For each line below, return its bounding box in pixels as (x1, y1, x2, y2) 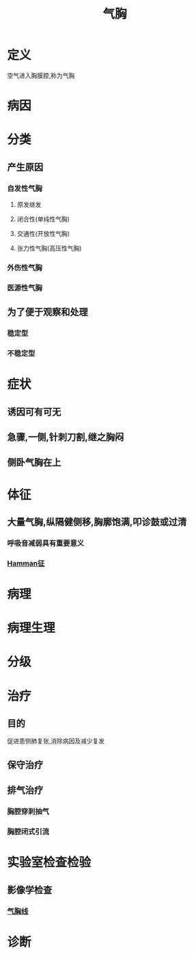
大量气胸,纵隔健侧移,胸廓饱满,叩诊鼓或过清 (7, 516, 187, 528)
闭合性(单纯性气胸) (16, 215, 70, 223)
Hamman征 (7, 558, 45, 568)
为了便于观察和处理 (7, 306, 88, 318)
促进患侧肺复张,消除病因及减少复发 (7, 737, 105, 745)
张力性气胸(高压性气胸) (16, 244, 82, 252)
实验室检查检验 (7, 855, 92, 871)
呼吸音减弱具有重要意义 (7, 538, 84, 548)
